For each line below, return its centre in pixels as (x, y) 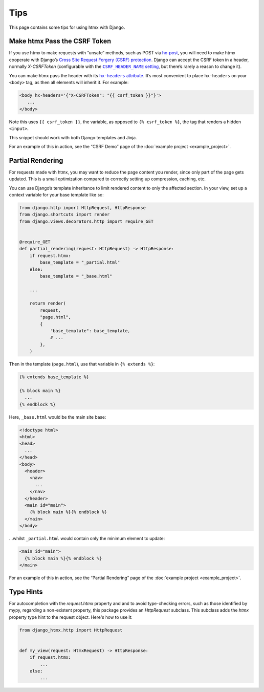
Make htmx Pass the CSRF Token (60, 41)
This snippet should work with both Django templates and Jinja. (73, 137)
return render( (48, 303)
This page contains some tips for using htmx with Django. (67, 27)
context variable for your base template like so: (56, 195)
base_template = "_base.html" (76, 276)
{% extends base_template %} (54, 377)
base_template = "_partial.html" (80, 262)
